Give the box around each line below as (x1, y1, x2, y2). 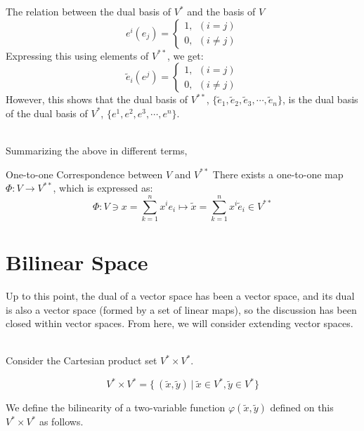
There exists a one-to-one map (212, 166, 344, 181)
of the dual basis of (6, 105, 88, 120)
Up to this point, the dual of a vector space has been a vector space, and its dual (6, 289, 355, 303)
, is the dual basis (282, 92, 358, 107)
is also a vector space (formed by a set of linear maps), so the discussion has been (6, 302, 357, 317)
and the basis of (187, 4, 256, 18)
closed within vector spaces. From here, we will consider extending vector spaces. (6, 316, 353, 331)
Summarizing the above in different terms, (6, 142, 188, 157)
